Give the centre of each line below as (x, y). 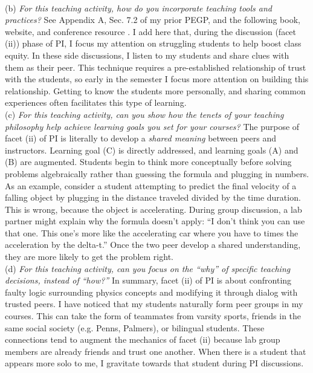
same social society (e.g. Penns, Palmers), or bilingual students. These (135, 327)
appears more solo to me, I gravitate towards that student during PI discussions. (154, 363)
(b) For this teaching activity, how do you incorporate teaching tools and (138, 8)
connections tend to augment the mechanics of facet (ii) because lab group (143, 339)
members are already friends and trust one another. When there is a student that (156, 351)
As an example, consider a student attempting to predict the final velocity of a (151, 185)
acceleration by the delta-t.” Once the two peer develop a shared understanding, (153, 245)
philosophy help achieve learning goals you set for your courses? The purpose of (152, 126)
